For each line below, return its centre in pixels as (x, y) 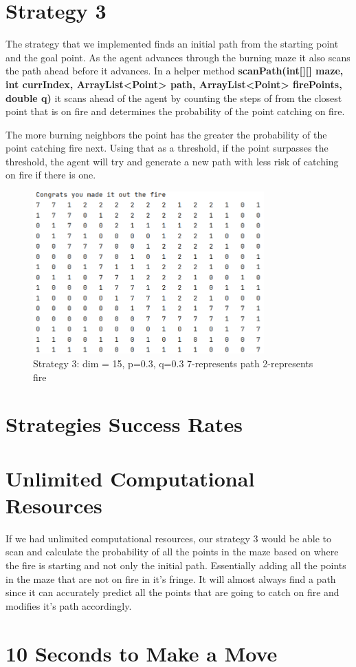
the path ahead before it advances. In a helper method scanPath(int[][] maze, (175, 71)
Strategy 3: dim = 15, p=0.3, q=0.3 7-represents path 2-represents (173, 363)
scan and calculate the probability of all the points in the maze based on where (172, 552)
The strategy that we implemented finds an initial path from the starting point (172, 44)
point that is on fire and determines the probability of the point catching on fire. (175, 111)
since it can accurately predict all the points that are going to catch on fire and (173, 592)
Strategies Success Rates (124, 424)
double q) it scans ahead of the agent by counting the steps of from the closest (174, 98)
